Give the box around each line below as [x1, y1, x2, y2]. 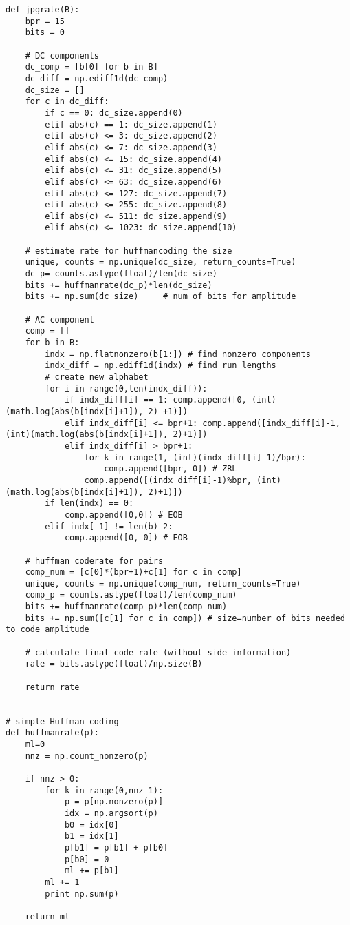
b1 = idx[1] [64, 831, 119, 842]
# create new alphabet [45, 372, 149, 382]
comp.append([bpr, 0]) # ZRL [104, 464, 237, 474]
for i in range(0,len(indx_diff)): [45, 383, 208, 394]
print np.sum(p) [45, 888, 119, 899]
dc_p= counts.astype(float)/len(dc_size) [25, 269, 217, 279]
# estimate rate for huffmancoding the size [25, 245, 232, 256]
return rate [25, 682, 80, 692]
